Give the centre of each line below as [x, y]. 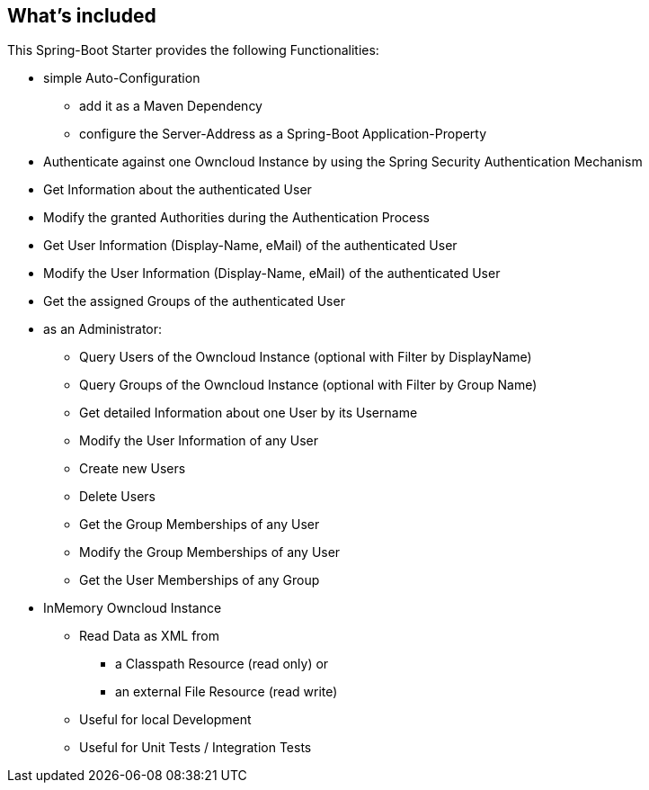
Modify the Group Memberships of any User [210, 552]
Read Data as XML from [150, 636]
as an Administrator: [103, 329]
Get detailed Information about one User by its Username [249, 413]
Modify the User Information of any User [199, 441]
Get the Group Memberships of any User [200, 525]
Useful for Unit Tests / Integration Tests [196, 748]
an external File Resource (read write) [227, 692]
